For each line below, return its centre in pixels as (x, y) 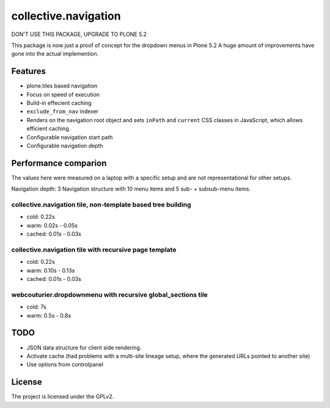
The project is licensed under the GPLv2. (63, 396)
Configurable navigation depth (65, 145)
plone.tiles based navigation (62, 86)
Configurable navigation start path (70, 137)
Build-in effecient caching (59, 103)
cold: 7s (37, 307)
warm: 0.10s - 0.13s (51, 270)
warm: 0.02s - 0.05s (52, 225)
